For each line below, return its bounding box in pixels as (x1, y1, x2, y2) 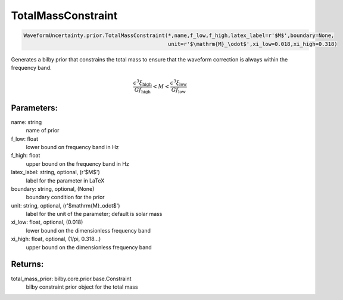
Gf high (134, 86, 151, 95)
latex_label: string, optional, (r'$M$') (11, 169, 101, 176)
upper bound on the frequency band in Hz (26, 160, 129, 167)
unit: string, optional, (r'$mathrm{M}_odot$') (11, 202, 120, 209)
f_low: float (11, 135, 39, 143)
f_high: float (11, 152, 40, 159)
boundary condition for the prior (26, 194, 105, 201)
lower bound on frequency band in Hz (26, 143, 119, 150)
